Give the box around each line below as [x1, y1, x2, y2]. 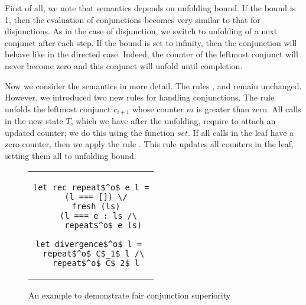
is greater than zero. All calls [196, 102, 301, 115]
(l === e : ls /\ [60, 210, 137, 220]
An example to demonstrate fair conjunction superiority [28, 288, 231, 301]
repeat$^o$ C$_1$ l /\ [43, 248, 145, 258]
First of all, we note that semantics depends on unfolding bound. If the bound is [5, 2, 296, 14]
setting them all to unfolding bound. [5, 149, 136, 161]
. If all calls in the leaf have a [188, 126, 294, 138]
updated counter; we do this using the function [5, 126, 175, 138]
